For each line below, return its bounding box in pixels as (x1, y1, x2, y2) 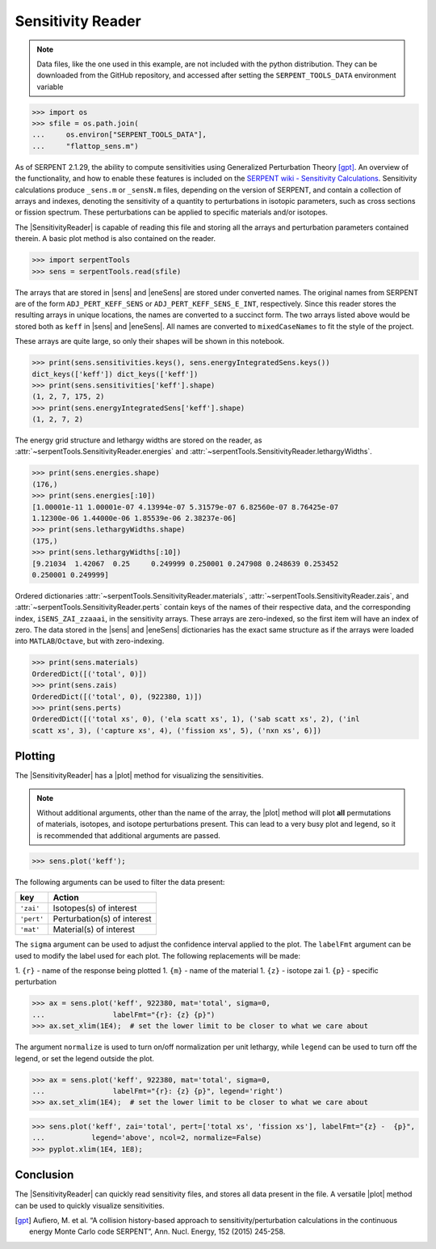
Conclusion (15, 1168, 74, 1182)
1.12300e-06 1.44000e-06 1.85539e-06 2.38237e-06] (31, 514, 237, 523)
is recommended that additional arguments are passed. (36, 830, 221, 840)
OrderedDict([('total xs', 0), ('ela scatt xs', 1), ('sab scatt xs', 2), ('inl (31, 714, 360, 724)
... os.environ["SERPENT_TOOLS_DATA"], (31, 130, 208, 139)
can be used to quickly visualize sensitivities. (15, 1200, 165, 1210)
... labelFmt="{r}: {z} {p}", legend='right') (31, 1086, 283, 1095)
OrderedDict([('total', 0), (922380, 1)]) (31, 692, 203, 701)
